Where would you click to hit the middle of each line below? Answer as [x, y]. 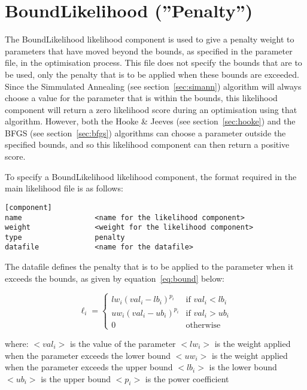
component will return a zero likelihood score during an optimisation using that [151, 109]
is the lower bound [243, 367]
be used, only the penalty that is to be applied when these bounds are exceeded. [152, 74]
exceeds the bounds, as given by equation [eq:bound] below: [115, 278]
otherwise [203, 325]
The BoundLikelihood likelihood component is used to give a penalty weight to [150, 39]
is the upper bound [76, 378]
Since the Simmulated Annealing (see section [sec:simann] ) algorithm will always [153, 86]
